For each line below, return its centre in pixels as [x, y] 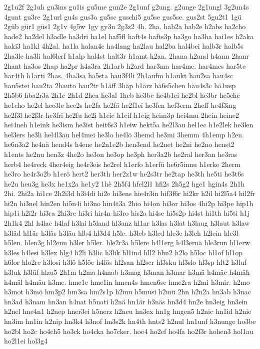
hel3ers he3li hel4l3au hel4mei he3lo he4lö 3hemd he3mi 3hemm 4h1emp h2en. [124, 134]
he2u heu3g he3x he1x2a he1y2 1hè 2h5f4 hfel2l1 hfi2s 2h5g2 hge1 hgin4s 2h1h [124, 183]
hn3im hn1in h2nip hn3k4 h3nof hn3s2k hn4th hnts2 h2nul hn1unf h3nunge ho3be [130, 321]
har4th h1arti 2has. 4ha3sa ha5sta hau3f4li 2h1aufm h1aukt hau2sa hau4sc [119, 75]
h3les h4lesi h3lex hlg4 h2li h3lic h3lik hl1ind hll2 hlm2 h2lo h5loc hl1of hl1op [123, 252]
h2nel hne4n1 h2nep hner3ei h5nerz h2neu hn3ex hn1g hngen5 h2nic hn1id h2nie [128, 311]
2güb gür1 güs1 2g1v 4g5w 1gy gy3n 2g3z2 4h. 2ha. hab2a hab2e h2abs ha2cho [125, 26]
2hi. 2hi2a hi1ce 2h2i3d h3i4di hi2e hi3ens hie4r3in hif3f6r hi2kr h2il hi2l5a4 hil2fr [130, 193]
